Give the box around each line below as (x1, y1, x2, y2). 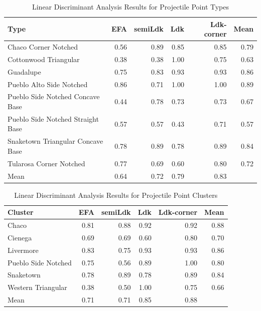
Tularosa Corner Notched (8, 158, 85, 168)
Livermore (8, 244, 39, 255)
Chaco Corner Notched (8, 42, 78, 52)
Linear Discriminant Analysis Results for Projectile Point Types (32, 2, 229, 12)
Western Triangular (8, 282, 67, 292)
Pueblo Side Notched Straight (8, 113, 99, 124)
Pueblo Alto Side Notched (8, 79, 88, 89)
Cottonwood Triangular (8, 54, 80, 64)
